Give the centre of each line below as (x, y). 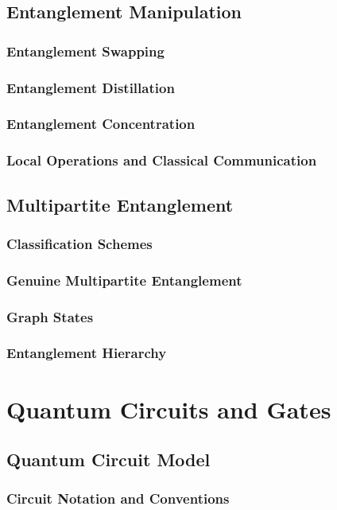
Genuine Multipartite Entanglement (124, 280)
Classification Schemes (79, 243)
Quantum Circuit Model (108, 459)
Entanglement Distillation (91, 87)
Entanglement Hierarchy (87, 353)
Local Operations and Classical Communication (162, 160)
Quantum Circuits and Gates (169, 409)
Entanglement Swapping (85, 51)
